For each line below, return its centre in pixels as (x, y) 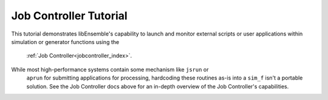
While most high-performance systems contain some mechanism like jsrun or (110, 69)
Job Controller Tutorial (69, 16)
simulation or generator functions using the (65, 42)
